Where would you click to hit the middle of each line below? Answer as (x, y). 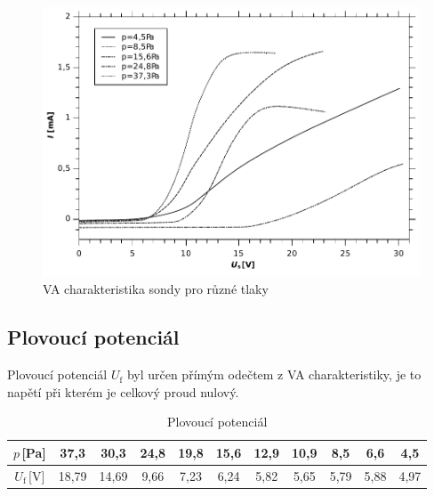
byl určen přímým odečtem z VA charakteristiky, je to (274, 374)
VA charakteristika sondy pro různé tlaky (156, 289)
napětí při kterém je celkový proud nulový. (123, 391)
